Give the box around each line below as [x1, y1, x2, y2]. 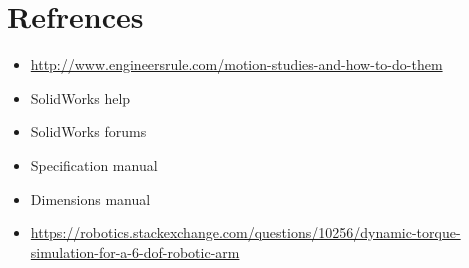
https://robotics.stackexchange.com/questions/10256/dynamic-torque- [30, 222, 461, 243]
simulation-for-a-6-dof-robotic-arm [30, 241, 240, 262]
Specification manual [30, 154, 158, 175]
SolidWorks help [30, 87, 131, 108]
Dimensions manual [30, 188, 151, 209]
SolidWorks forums [30, 121, 147, 142]
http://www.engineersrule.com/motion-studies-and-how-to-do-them [30, 54, 443, 75]
